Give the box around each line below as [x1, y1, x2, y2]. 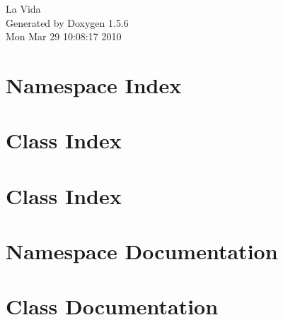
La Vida [6, 1, 41, 16]
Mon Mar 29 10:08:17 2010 [6, 29, 122, 44]
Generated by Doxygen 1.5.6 [6, 15, 129, 30]
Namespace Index [6, 70, 182, 99]
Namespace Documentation [6, 237, 278, 266]
